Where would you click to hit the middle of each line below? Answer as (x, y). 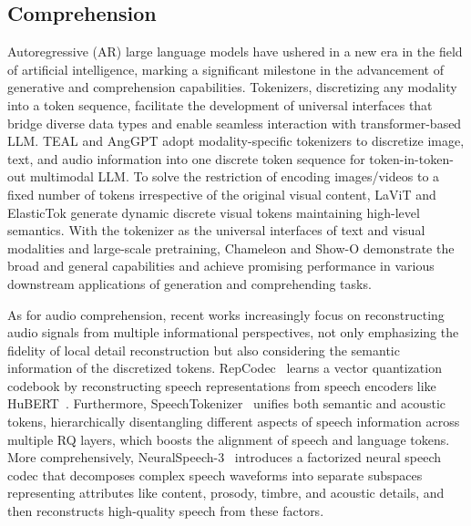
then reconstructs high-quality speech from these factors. (166, 511)
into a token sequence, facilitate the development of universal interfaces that (220, 104)
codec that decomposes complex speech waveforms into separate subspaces (215, 474)
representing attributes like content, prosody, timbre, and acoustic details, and (226, 493)
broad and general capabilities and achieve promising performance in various (221, 266)
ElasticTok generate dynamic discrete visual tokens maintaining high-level (214, 212)
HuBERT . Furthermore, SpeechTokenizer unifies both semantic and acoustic (227, 403)
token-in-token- (411, 158)
